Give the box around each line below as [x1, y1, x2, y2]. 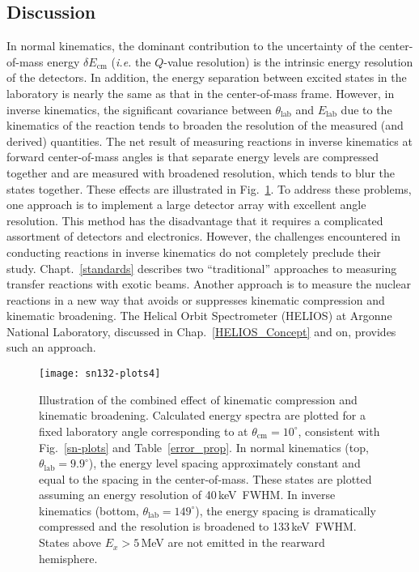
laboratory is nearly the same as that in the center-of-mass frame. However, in [6, 84, 395, 101]
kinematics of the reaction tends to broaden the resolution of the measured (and [6, 117, 404, 134]
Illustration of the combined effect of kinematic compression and [39, 391, 358, 408]
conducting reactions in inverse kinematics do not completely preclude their [6, 243, 381, 260]
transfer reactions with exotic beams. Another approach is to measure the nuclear [6, 275, 411, 292]
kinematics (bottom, [39, 502, 139, 519]
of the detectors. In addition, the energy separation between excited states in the [6, 69, 407, 86]
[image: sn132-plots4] [39, 368, 161, 380]
